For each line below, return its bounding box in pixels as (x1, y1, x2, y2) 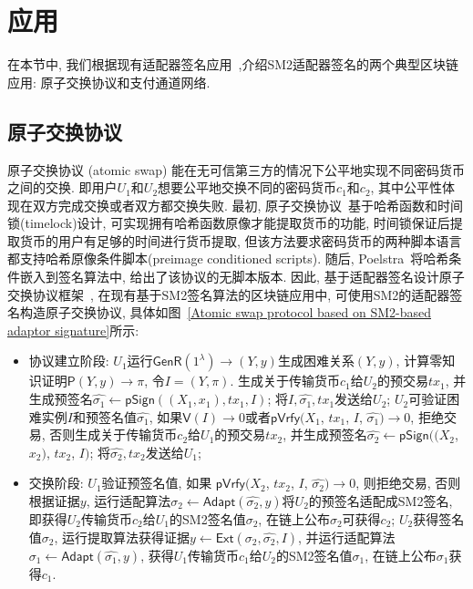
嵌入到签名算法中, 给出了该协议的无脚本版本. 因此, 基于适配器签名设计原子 (19, 267, 465, 286)
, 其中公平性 (370, 178, 443, 197)
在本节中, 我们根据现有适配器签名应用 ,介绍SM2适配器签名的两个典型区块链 (7, 55, 459, 74)
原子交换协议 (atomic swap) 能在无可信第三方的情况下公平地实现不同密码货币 (7, 160, 466, 179)
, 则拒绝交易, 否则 (355, 473, 461, 492)
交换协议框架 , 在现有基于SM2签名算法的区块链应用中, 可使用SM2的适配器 (7, 284, 450, 304)
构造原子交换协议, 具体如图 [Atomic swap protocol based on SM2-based (19, 303, 431, 322)
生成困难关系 (277, 351, 355, 370)
